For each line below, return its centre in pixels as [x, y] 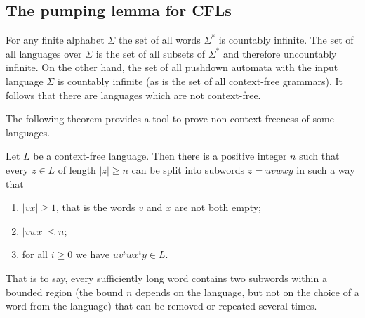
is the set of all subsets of [150, 53]
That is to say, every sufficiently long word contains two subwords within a [166, 278]
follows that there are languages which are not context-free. [133, 95]
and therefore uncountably [280, 53]
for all [35, 254]
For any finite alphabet [55, 40]
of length [77, 169]
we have [93, 254]
